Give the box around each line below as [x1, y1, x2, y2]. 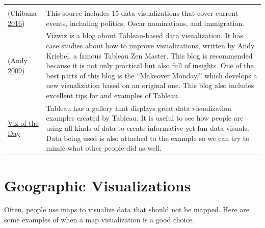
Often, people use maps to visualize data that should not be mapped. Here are [4, 204, 250, 215]
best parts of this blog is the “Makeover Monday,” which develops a [46, 70, 257, 80]
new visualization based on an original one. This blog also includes [46, 80, 254, 91]
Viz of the [8, 118, 39, 128]
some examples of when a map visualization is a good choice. [4, 214, 194, 225]
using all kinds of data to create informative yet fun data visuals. [46, 123, 249, 133]
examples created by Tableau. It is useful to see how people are [46, 112, 244, 123]
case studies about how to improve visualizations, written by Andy [46, 40, 255, 51]
